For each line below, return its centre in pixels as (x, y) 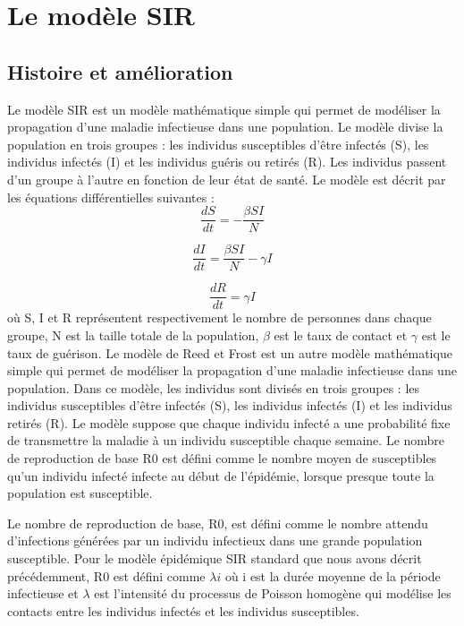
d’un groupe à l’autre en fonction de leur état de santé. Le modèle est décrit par (227, 179)
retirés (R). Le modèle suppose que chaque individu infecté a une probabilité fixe (229, 422)
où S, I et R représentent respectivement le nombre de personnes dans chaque (219, 317)
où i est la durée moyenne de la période (333, 575)
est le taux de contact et (341, 334)
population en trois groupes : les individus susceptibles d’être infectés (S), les (218, 144)
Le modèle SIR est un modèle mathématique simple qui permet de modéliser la (224, 109)
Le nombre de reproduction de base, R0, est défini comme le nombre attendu (218, 523)
